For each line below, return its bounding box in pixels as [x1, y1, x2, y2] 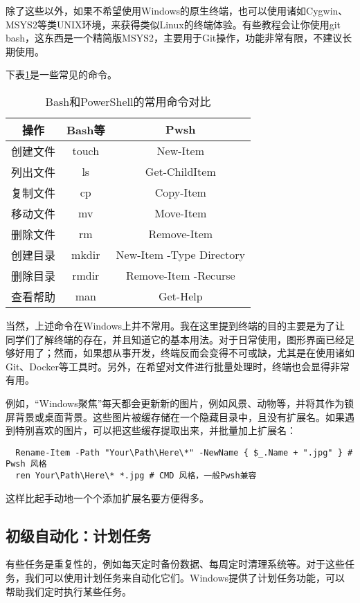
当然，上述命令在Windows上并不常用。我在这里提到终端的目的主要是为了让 [6, 318, 345, 332]
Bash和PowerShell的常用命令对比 [45, 93, 211, 109]
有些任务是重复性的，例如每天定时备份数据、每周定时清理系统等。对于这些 [6, 557, 345, 571]
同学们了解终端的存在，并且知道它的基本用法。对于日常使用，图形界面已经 [6, 332, 345, 346]
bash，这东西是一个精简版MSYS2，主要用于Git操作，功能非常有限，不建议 [6, 30, 343, 45]
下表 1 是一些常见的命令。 [6, 67, 117, 82]
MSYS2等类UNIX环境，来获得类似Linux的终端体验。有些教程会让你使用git [6, 17, 341, 31]
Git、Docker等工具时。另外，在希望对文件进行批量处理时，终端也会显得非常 [6, 359, 350, 373]
